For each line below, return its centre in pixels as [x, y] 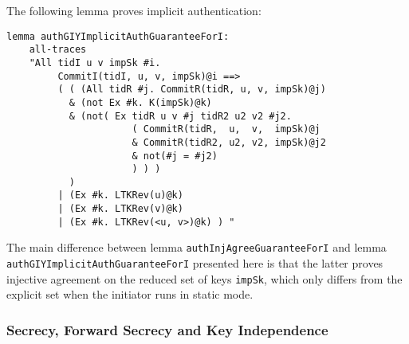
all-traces [58, 50]
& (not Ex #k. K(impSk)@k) [140, 102]
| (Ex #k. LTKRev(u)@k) [120, 195]
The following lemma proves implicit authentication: [134, 10]
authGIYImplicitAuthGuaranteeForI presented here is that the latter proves [195, 263]
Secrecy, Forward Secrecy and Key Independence [167, 329]
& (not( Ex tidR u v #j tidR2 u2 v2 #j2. [180, 116]
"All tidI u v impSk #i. [95, 63]
